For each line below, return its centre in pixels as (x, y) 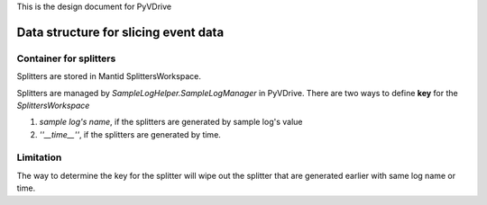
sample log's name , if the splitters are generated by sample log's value (171, 122)
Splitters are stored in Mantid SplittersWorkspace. (109, 76)
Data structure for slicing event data (120, 32)
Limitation (39, 157)
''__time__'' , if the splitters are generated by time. (130, 134)
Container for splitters (66, 58)
